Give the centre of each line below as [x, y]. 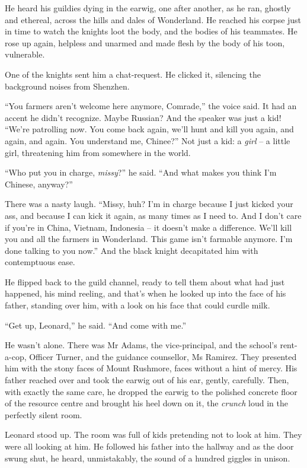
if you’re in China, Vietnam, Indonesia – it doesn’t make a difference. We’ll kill [148, 227]
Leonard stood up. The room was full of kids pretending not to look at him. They [153, 434]
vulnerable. [25, 54]
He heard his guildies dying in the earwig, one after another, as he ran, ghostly [148, 8]
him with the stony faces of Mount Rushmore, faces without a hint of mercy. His [151, 368]
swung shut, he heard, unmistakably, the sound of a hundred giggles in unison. [148, 458]
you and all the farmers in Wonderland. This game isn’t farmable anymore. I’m [149, 239]
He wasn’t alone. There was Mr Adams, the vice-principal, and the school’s [141, 345]
